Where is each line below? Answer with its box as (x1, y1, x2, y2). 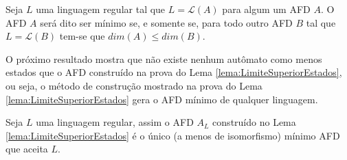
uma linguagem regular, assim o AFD (36, 115, 194, 129)
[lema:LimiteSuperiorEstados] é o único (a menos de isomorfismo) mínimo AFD (5, 128, 340, 142)
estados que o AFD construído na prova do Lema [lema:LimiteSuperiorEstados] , (5, 65, 342, 79)
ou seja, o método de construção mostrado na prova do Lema (5, 78, 262, 92)
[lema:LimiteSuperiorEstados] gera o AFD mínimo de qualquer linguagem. (5, 92, 318, 106)
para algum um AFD (222, 2, 311, 16)
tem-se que (59, 29, 105, 43)
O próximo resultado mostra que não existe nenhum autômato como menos (5, 51, 322, 66)
